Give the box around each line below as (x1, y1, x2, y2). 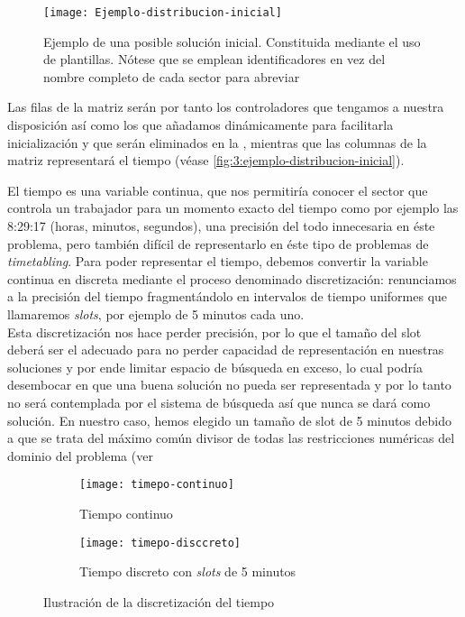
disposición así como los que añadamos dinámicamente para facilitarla (7, 115, 394, 134)
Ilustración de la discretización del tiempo (43, 592, 275, 611)
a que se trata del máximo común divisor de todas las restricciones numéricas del (7, 428, 455, 447)
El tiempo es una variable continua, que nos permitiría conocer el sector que (7, 180, 428, 199)
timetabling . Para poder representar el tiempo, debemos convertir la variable (7, 252, 428, 271)
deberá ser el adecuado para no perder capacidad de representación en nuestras (7, 340, 444, 359)
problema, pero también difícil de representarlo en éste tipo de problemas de (7, 234, 429, 253)
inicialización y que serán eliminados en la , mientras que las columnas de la (7, 133, 427, 152)
